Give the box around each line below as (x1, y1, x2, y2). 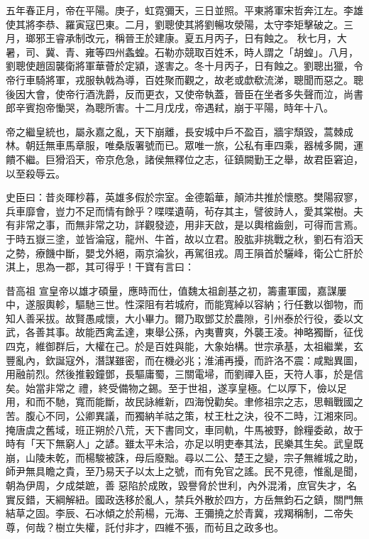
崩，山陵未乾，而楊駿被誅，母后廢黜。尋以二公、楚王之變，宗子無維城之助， (6, 450, 363, 464)
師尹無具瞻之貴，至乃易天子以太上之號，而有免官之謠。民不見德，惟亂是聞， (6, 464, 363, 479)
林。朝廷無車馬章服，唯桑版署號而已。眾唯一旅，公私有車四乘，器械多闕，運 (6, 138, 363, 153)
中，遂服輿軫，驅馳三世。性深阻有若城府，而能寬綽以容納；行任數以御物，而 (6, 297, 363, 312)
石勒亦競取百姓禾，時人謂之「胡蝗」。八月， (154, 44, 358, 59)
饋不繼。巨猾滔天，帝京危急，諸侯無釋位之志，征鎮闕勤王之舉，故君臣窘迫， (6, 151, 363, 166)
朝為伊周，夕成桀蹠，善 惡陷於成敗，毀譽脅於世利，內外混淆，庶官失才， (6, 478, 347, 492)
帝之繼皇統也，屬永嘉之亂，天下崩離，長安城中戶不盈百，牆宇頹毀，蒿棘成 (6, 124, 353, 138)
